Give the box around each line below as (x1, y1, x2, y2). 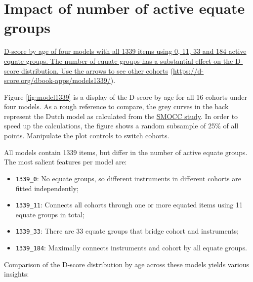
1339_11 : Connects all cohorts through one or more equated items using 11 (15, 200, 243, 210)
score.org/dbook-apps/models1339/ (4, 75, 111, 85)
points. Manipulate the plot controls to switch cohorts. (4, 130, 169, 141)
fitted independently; (15, 183, 79, 193)
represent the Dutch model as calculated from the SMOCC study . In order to (4, 111, 238, 121)
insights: (4, 269, 29, 279)
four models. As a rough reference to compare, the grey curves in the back (4, 101, 229, 112)
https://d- (173, 65, 204, 76)
